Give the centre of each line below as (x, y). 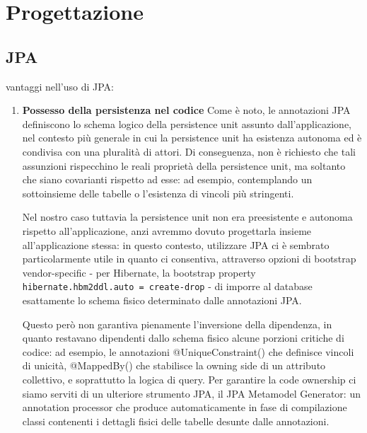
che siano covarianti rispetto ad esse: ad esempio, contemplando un (167, 179)
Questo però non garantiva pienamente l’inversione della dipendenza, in (177, 324)
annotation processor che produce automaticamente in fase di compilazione (185, 407)
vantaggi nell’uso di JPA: (60, 86)
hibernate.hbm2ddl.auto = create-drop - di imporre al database (167, 286)
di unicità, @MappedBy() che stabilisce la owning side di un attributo (174, 365)
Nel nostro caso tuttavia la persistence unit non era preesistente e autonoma (187, 217)
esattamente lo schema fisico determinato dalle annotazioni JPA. (162, 300)
